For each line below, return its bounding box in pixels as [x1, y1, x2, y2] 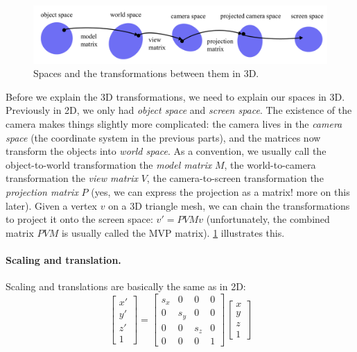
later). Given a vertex [6, 198, 98, 212]
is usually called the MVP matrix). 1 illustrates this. [61, 225, 285, 240]
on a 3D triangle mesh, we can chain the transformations [108, 198, 350, 212]
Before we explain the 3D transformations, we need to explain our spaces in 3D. [6, 89, 345, 103]
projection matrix [6, 184, 78, 199]
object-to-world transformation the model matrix [6, 157, 212, 171]
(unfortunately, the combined [206, 212, 330, 226]
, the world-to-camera [224, 157, 316, 171]
